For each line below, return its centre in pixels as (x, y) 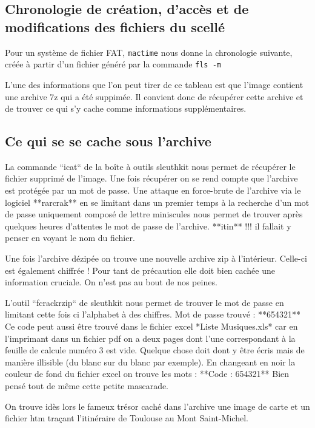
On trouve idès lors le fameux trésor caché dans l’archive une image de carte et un (157, 406)
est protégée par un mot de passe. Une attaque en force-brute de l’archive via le (153, 190)
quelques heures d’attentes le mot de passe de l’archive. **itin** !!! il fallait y (148, 226)
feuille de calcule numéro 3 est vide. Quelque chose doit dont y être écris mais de (155, 350)
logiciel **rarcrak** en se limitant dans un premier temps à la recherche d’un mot (157, 202)
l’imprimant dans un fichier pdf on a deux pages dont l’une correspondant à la (150, 338)
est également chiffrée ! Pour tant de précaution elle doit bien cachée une (140, 270)
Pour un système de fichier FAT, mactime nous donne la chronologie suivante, (149, 52)
